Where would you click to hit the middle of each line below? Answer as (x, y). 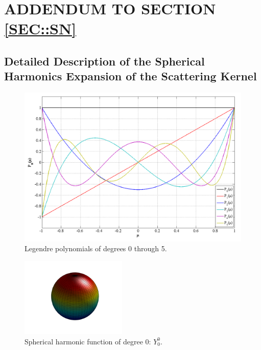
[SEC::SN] (40, 28)
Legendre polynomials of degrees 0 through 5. (96, 248)
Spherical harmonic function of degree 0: (88, 341)
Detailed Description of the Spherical (104, 61)
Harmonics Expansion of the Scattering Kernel (130, 76)
